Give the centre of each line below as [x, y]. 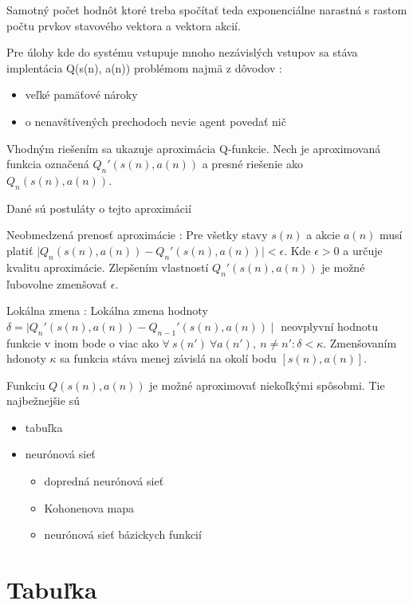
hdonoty [26, 358]
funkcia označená [48, 164]
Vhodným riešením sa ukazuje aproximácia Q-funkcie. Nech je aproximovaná [194, 148]
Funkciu [26, 385]
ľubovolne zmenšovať [57, 283]
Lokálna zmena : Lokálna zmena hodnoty [107, 310]
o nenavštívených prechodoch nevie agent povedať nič [155, 121]
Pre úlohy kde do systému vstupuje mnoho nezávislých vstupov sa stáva [182, 52]
